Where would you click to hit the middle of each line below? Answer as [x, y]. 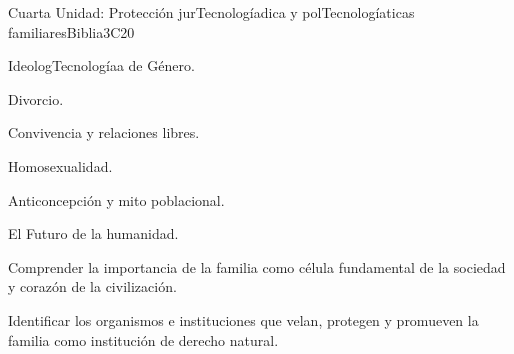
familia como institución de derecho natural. [143, 339]
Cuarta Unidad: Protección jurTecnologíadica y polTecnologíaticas [211, 12]
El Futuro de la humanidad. [93, 233]
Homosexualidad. [60, 165]
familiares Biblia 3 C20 [71, 31]
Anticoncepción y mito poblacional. [116, 199]
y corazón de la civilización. [92, 286]
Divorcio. [36, 98]
